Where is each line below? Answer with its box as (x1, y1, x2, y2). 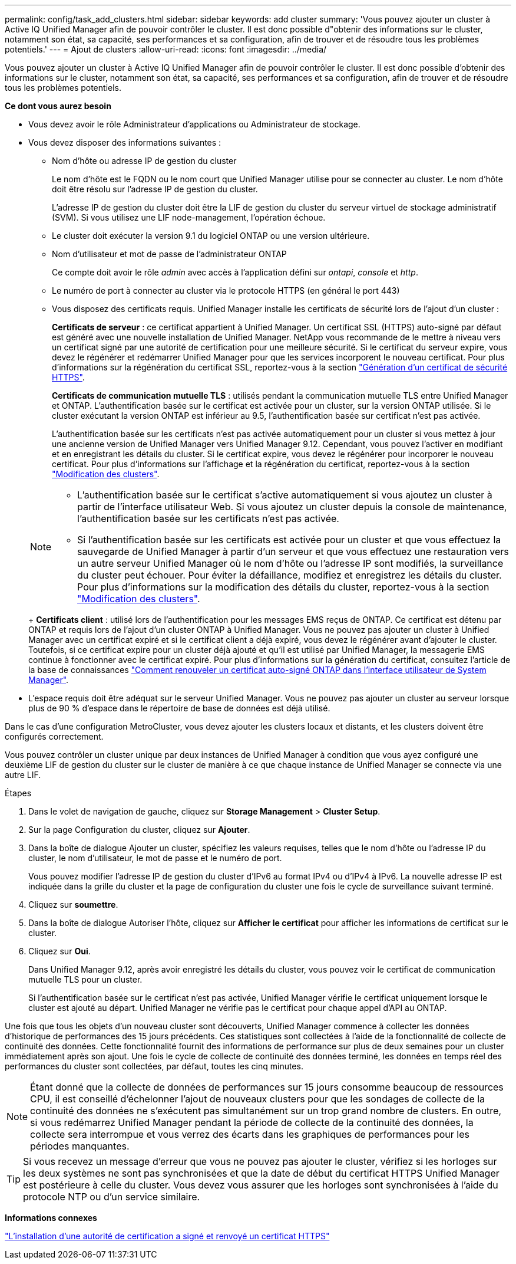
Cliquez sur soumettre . (28, 899, 118, 910)
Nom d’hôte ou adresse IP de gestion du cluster (52, 156, 237, 166)
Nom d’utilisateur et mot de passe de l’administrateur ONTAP (52, 249, 287, 259)
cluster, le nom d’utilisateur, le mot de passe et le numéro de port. (28, 853, 282, 863)
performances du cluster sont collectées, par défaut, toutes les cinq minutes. (5, 1061, 303, 1071)
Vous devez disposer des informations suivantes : (28, 137, 221, 147)
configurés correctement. (5, 731, 104, 741)
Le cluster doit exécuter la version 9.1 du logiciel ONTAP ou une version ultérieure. (52, 231, 370, 241)
